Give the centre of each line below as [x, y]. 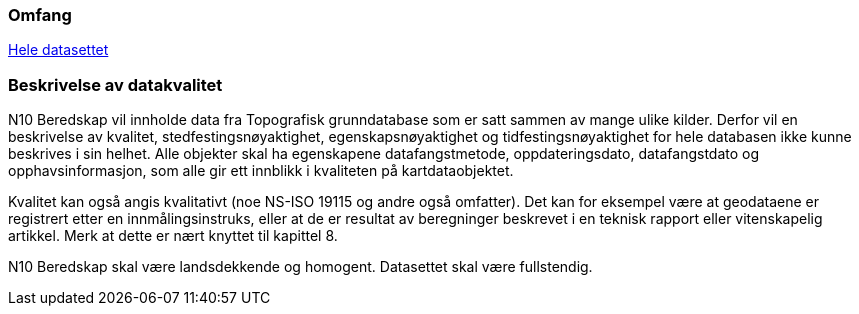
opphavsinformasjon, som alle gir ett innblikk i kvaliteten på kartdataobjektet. [261, 171]
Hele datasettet [58, 50]
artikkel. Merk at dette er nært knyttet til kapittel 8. [173, 236]
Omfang [40, 15]
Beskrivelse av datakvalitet [115, 84]
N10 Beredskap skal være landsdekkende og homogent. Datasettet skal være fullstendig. [300, 267]
